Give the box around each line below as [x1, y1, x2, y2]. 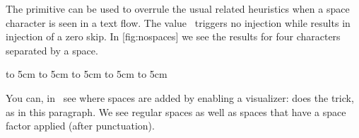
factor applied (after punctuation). [6, 118, 155, 133]
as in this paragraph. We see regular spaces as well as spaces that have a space [6, 104, 346, 119]
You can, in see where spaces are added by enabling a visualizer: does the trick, [6, 90, 354, 105]
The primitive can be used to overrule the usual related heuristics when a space [6, 1, 350, 16]
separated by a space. [6, 42, 98, 57]
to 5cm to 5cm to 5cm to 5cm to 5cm [6, 67, 167, 81]
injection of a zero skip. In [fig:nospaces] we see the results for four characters [6, 29, 341, 44]
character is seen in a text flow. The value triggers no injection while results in [6, 15, 351, 30]
